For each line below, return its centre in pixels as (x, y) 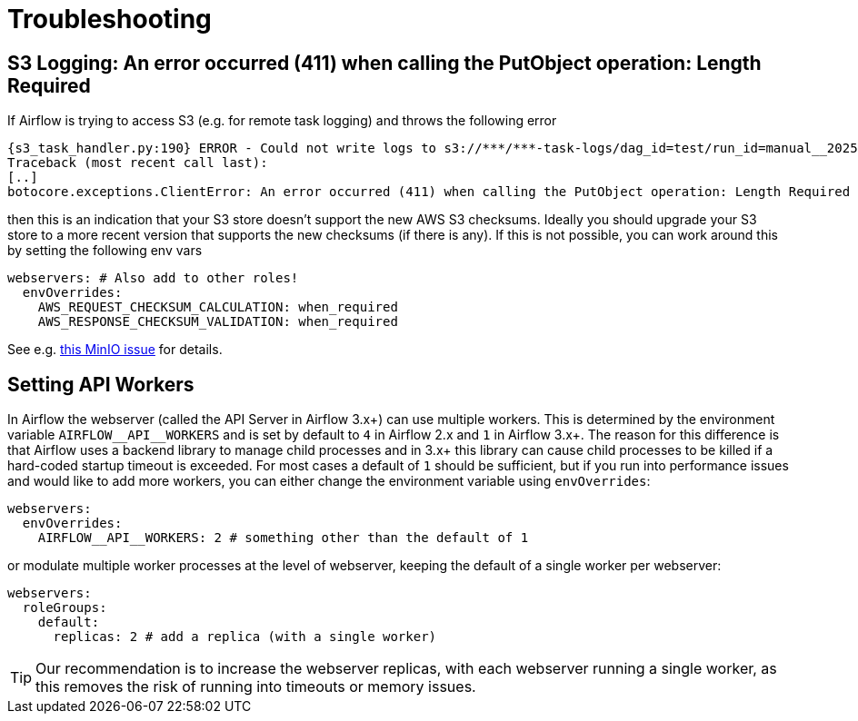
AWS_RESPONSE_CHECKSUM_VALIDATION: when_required (218, 322)
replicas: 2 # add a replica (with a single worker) (245, 637)
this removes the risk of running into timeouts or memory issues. (256, 687)
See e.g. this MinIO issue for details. (115, 350)
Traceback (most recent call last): (138, 163)
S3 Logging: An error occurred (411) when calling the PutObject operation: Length (384, 63)
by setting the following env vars (105, 251)
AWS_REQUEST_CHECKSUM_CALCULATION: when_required (218, 307)
